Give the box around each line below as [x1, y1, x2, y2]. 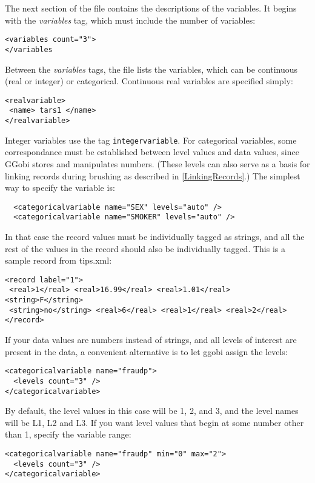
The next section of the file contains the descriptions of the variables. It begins [5, 2, 297, 14]
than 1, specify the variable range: [5, 428, 131, 441]
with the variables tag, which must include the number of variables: [5, 13, 256, 26]
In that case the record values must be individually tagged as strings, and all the [5, 230, 305, 242]
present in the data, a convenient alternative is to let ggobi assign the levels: [5, 345, 288, 358]
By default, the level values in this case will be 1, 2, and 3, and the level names [5, 404, 299, 417]
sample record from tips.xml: [5, 254, 112, 267]
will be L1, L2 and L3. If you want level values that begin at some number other [5, 416, 304, 428]
